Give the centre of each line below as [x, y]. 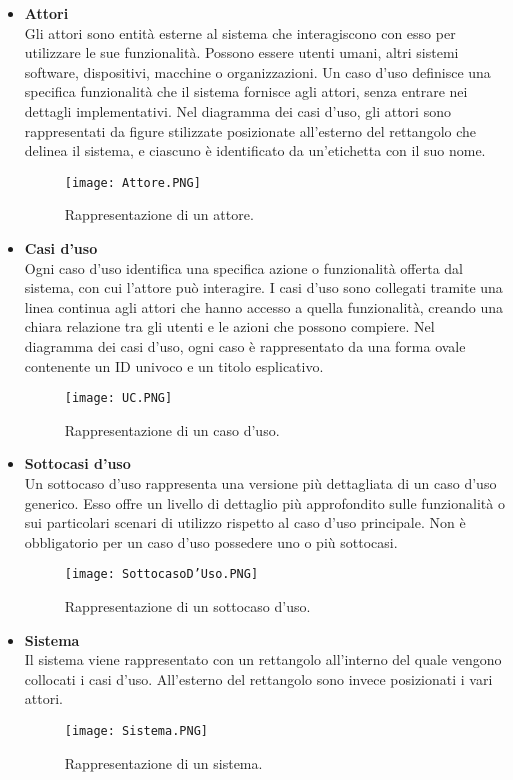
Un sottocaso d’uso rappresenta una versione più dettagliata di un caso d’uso [260, 483]
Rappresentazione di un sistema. [163, 762]
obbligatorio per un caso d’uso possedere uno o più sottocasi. [211, 541]
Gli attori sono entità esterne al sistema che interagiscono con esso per [240, 32]
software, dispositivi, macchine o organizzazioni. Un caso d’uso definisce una [257, 71]
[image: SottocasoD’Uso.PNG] [161, 574]
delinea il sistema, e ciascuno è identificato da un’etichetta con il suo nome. [255, 150]
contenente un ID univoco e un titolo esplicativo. [174, 365]
